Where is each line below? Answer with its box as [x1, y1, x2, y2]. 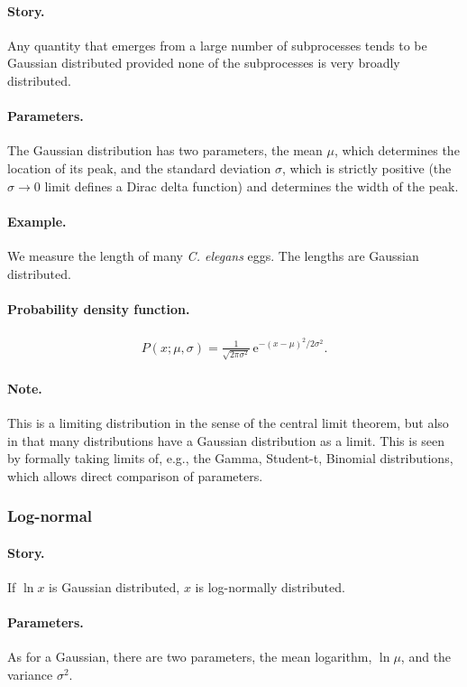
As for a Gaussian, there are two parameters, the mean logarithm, [7, 647, 372, 666]
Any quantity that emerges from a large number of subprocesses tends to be [7, 35, 427, 54]
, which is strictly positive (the [281, 158, 452, 177]
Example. [7, 211, 67, 230]
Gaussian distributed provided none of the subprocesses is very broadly [7, 53, 400, 72]
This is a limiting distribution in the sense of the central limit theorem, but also [7, 413, 449, 432]
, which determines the [334, 141, 460, 160]
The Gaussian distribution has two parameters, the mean [7, 141, 323, 160]
